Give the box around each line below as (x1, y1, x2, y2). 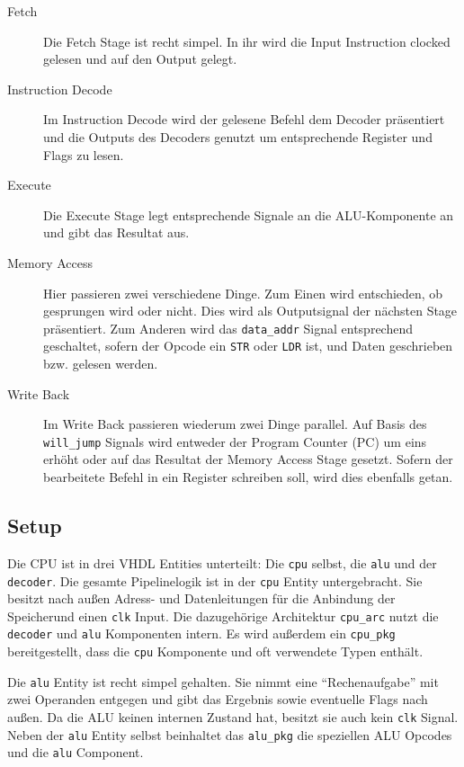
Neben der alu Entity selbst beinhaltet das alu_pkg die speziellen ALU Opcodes (7, 725, 452, 744)
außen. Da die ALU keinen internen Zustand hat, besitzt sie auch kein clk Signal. (7, 707, 459, 726)
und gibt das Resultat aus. (43, 223, 190, 242)
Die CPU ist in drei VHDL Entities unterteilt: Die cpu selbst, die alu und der (7, 553, 437, 572)
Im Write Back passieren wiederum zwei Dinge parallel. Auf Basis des (43, 415, 427, 433)
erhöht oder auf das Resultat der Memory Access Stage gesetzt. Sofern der (43, 450, 453, 468)
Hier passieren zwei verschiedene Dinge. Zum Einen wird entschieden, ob (43, 283, 443, 302)
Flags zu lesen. (43, 145, 124, 164)
